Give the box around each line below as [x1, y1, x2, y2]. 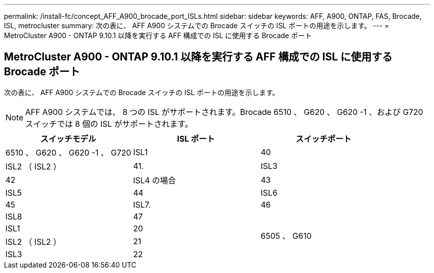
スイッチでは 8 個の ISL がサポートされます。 [25, 118, 193, 129]
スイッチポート [296, 133, 352, 144]
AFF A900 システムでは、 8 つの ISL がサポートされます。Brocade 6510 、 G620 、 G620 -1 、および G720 [25, 107, 423, 117]
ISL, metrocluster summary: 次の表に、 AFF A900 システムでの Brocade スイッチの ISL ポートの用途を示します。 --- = [4, 21, 389, 30]
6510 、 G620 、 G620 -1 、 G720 [5, 147, 131, 158]
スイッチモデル [40, 133, 96, 144]
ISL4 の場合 [133, 175, 176, 185]
